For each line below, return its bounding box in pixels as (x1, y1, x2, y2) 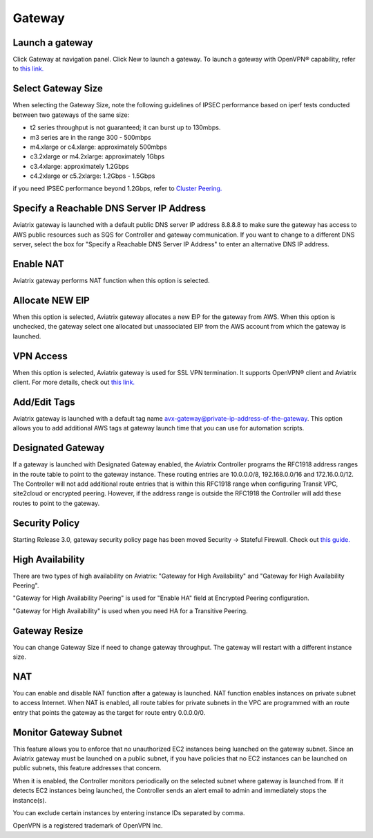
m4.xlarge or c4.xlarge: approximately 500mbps (30, 143, 167, 151)
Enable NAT (12, 258, 65, 270)
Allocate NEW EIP (12, 294, 90, 306)
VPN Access (12, 350, 68, 362)
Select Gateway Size (12, 83, 103, 95)
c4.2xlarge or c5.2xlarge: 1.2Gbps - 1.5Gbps (30, 172, 155, 180)
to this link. (12, 64, 44, 73)
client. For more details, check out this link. (12, 378, 135, 387)
